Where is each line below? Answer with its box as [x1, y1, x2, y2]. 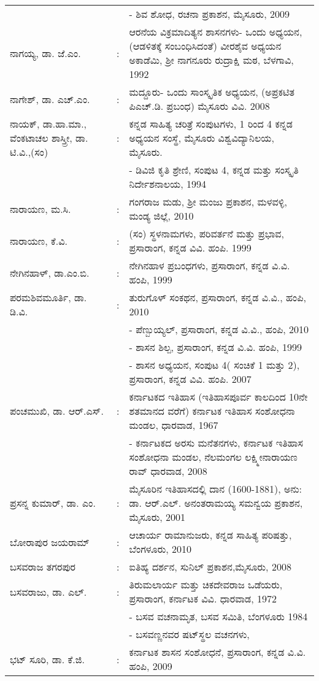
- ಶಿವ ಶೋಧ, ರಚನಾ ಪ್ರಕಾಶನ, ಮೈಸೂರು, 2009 [129, 7, 290, 21]
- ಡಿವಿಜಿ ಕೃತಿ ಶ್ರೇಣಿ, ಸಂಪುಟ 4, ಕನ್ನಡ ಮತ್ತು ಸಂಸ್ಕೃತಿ [129, 163, 299, 177]
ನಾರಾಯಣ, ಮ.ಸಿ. [10, 201, 71, 216]
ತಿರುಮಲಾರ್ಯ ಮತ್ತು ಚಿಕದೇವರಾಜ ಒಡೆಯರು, [129, 577, 283, 591]
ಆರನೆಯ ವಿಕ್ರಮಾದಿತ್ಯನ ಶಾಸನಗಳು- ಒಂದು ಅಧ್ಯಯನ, [129, 25, 302, 39]
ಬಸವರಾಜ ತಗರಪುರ [10, 560, 75, 574]
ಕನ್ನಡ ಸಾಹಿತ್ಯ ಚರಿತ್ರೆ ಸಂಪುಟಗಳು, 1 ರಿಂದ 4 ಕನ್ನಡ [129, 117, 293, 131]
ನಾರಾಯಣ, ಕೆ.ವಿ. [10, 233, 67, 248]
